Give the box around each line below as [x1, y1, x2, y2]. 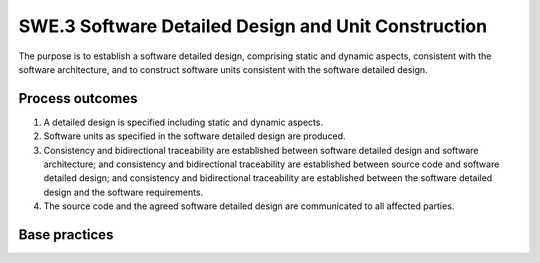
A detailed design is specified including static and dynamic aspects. [43, 116, 324, 128]
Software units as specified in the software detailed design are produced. [43, 130, 346, 142]
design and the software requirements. [43, 186, 204, 198]
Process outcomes [18, 90, 138, 107]
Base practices [18, 226, 114, 243]
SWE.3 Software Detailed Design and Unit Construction [18, 15, 488, 37]
